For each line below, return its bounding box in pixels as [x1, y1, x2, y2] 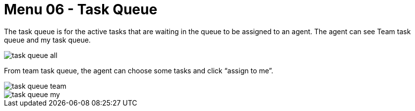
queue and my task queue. [4, 35, 91, 44]
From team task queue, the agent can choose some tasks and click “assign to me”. [4, 66, 274, 75]
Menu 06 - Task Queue [4, 1, 158, 18]
